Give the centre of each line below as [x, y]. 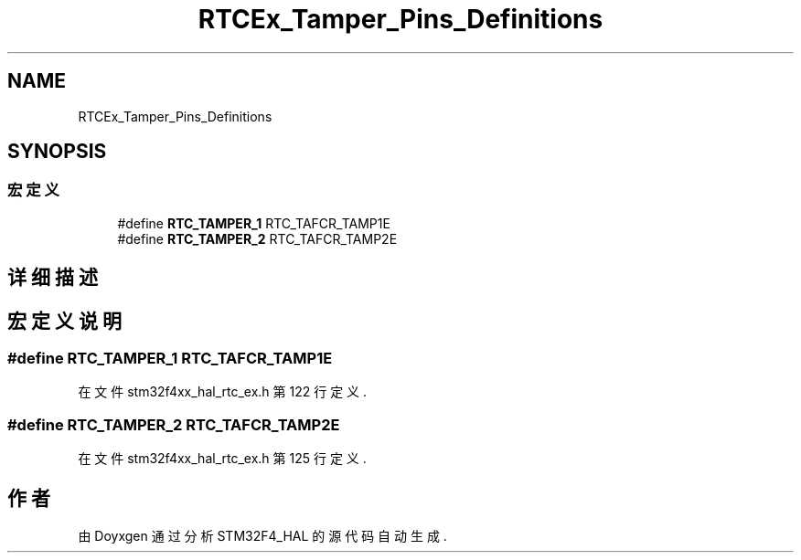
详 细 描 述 [53, 278]
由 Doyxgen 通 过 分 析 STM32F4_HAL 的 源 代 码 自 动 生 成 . [262, 536]
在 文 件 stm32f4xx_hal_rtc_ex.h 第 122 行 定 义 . [223, 392]
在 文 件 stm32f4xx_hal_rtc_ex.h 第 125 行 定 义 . [222, 459]
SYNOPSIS [57, 152]
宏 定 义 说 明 [64, 321]
